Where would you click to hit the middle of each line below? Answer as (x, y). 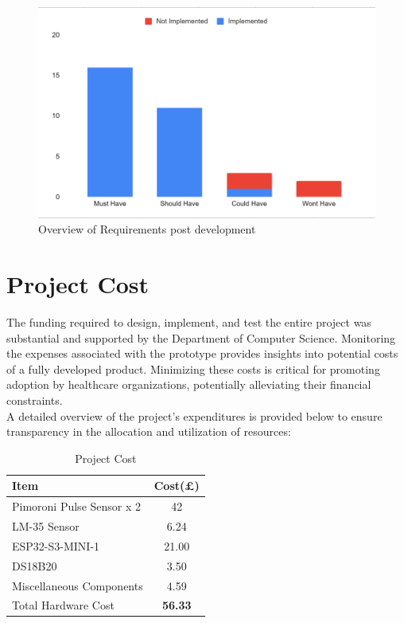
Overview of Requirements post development (147, 229)
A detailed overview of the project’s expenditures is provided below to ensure (194, 415)
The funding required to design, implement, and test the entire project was (189, 321)
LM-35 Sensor (46, 526)
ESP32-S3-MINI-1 (56, 545)
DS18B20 (35, 565)
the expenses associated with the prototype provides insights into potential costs (202, 353)
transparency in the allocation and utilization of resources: (149, 431)
